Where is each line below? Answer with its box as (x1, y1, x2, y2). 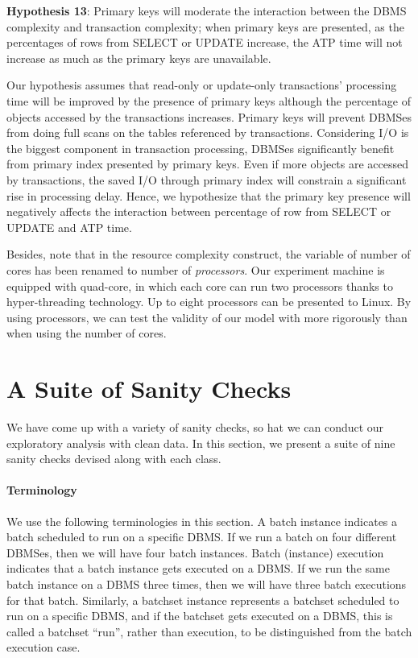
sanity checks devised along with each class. (6, 450, 221, 467)
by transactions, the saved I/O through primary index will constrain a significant (6, 171, 407, 188)
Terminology (6, 482, 77, 499)
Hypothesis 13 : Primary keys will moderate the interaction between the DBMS (6, 2, 407, 19)
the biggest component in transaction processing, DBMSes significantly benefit (6, 139, 395, 156)
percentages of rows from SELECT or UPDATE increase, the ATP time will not (6, 34, 403, 51)
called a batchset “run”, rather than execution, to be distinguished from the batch (6, 623, 412, 639)
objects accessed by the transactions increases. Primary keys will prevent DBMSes (6, 108, 412, 125)
